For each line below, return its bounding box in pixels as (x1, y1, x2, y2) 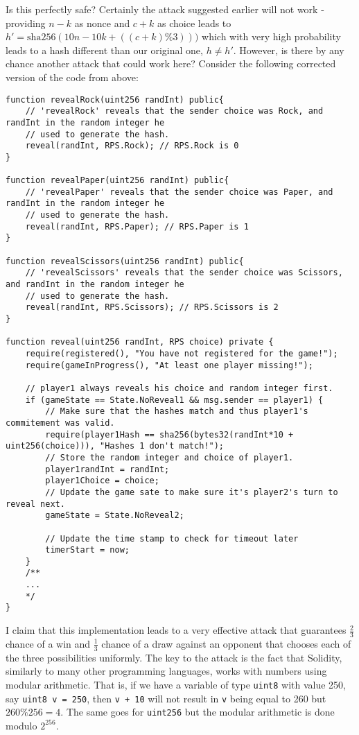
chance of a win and (6, 636, 91, 650)
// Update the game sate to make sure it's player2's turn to (45, 487, 338, 497)
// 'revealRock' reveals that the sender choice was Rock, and (25, 106, 324, 116)
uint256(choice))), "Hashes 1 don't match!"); (6, 441, 224, 451)
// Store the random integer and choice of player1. (45, 452, 294, 462)
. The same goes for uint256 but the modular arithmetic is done (60, 704, 335, 719)
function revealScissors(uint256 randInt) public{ (6, 256, 244, 266)
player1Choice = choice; (45, 476, 159, 486)
